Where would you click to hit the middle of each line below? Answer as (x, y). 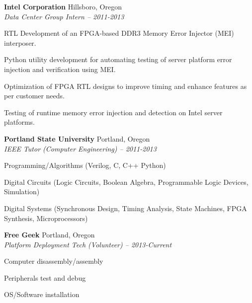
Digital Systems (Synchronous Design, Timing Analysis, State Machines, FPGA (126, 208)
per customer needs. (34, 96)
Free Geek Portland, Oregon (49, 235)
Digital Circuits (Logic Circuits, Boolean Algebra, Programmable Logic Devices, (126, 182)
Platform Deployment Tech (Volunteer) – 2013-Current (88, 244)
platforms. (19, 122)
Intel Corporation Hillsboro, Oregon (63, 6)
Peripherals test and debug (45, 277)
